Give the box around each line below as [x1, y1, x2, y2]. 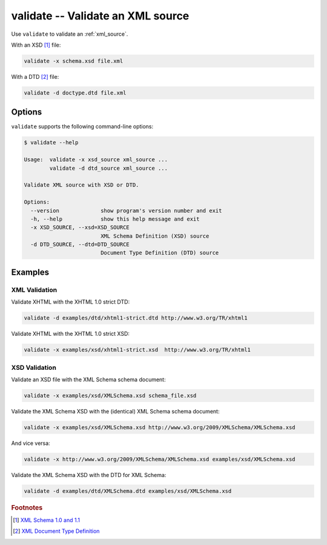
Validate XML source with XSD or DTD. [24, 182, 139, 189]
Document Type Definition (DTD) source [100, 249, 219, 256]
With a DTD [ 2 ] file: [11, 73, 59, 80]
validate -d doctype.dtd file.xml [24, 89, 127, 96]
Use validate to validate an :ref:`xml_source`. [11, 30, 128, 38]
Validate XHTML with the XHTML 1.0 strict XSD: [11, 330, 130, 338]
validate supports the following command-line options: [11, 123, 154, 130]
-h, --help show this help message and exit [30, 215, 200, 222]
